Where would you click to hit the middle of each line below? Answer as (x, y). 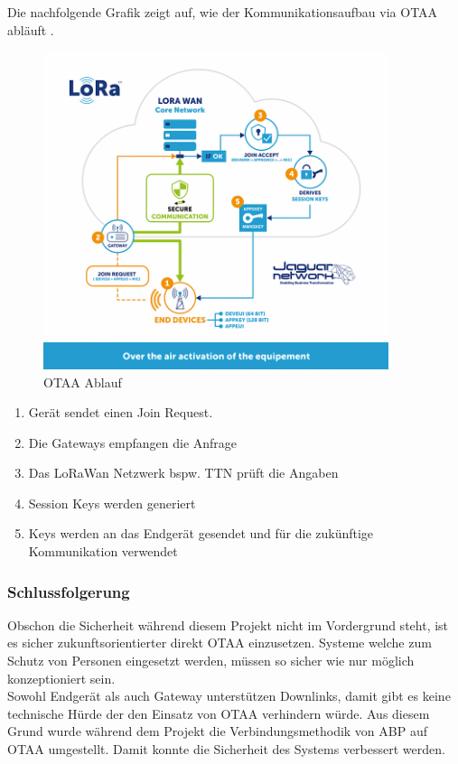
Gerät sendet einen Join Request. (121, 412)
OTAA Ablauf (83, 382)
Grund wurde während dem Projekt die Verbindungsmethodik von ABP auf (217, 731)
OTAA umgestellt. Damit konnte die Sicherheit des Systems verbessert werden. (226, 749)
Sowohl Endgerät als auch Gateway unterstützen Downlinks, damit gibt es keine (229, 696)
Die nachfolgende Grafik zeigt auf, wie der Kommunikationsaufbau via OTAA (223, 12)
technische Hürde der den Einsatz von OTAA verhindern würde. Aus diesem (219, 713)
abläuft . (31, 29)
